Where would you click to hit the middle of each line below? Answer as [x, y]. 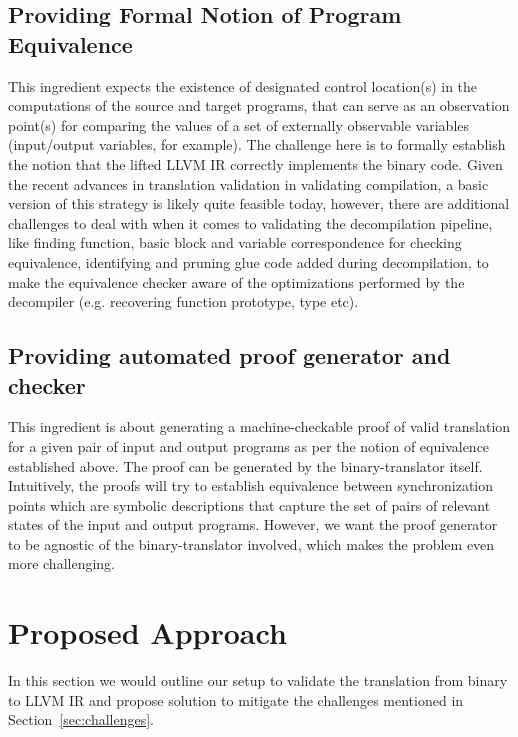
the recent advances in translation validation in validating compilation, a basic [248, 183]
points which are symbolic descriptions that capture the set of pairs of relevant [249, 504]
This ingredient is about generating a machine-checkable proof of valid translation [259, 426]
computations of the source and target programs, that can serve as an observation [259, 105]
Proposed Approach [147, 632]
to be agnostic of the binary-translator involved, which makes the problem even [251, 543]
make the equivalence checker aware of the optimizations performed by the [236, 281]
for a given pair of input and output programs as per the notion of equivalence [249, 445]
